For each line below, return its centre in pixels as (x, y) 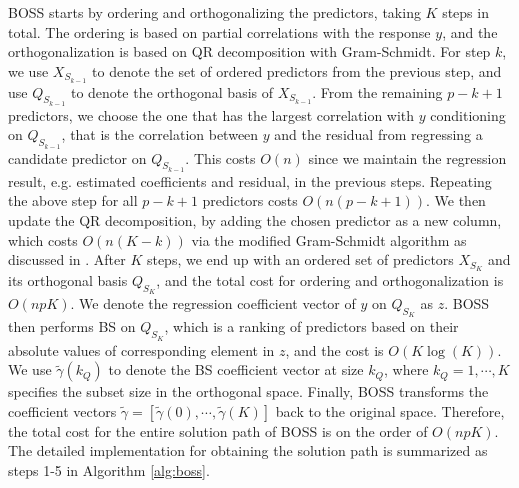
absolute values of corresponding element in (141, 349)
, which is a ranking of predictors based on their (311, 326)
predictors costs (250, 200)
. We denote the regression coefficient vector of (213, 303)
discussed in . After (67, 259)
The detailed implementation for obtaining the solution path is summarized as (248, 450)
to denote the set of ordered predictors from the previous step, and (297, 70)
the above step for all (73, 200)
